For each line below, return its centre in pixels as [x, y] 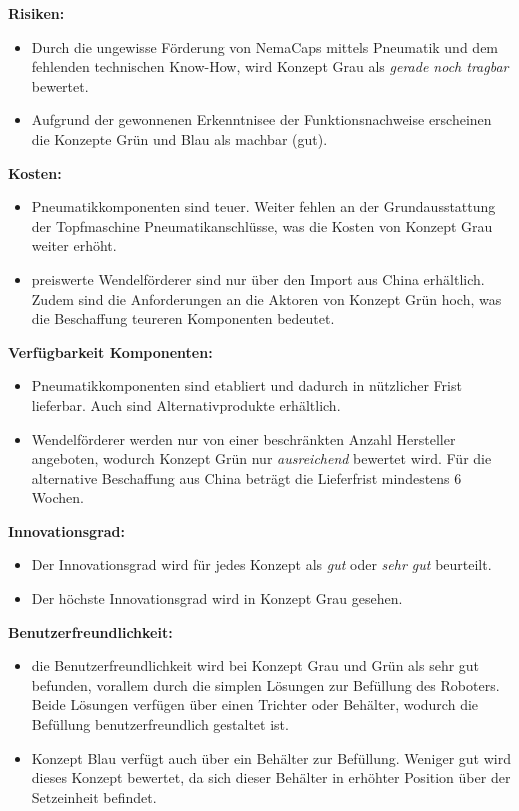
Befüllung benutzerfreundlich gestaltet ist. [160, 724]
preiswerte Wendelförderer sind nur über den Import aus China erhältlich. [258, 278]
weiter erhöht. [74, 245]
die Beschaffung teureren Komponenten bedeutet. [183, 318]
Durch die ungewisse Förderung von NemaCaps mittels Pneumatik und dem [265, 46]
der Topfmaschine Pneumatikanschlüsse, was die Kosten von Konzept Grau [262, 225]
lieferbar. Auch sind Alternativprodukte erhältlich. [186, 404]
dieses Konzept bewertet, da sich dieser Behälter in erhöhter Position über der [271, 777]
